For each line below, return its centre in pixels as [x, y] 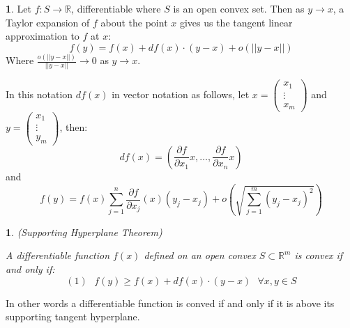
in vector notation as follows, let [181, 94]
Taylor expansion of [48, 22]
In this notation [39, 94]
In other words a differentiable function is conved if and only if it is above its [170, 303]
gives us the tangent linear [236, 22]
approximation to [43, 36]
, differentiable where [116, 8]
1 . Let [19, 8]
